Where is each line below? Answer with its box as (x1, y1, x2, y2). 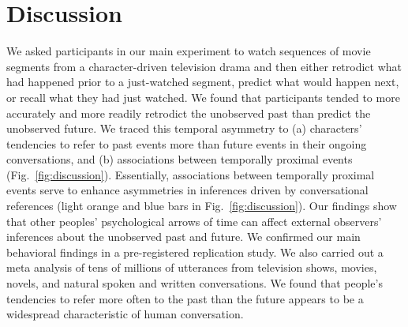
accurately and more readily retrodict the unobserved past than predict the (6, 104, 371, 121)
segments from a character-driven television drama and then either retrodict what (6, 58, 402, 74)
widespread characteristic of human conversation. (6, 306, 244, 322)
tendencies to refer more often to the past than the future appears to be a (6, 290, 364, 306)
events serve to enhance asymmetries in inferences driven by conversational (6, 182, 369, 198)
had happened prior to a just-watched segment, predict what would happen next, (6, 73, 399, 90)
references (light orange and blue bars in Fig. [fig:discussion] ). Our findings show (6, 197, 397, 214)
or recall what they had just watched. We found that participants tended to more (6, 88, 400, 105)
